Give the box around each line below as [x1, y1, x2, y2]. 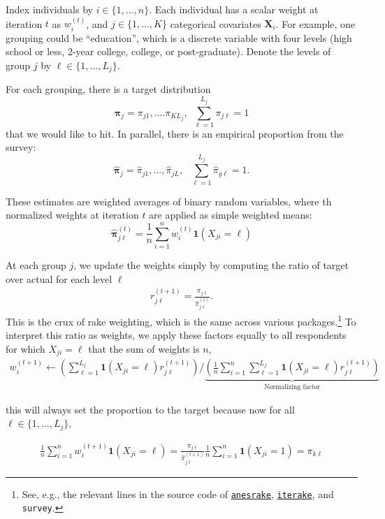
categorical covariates [170, 16, 261, 31]
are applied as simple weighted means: [149, 207, 312, 222]
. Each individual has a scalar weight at [149, 2, 319, 16]
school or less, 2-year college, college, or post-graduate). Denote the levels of [6, 44, 331, 59]
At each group [6, 258, 66, 272]
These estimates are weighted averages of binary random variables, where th [6, 193, 332, 208]
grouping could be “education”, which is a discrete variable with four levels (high [6, 30, 352, 45]
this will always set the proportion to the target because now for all [6, 402, 295, 416]
